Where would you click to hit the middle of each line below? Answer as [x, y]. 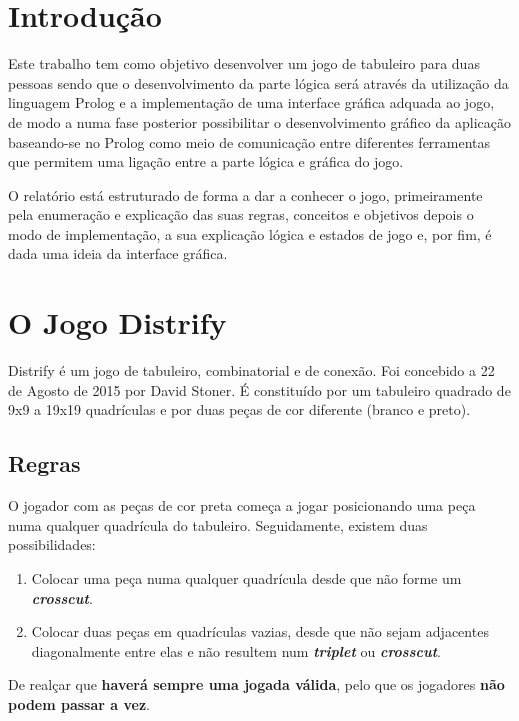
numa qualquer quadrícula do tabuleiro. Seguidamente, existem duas [218, 524]
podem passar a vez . [79, 703]
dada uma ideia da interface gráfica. [118, 253]
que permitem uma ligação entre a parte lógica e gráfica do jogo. [206, 161]
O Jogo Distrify [117, 322]
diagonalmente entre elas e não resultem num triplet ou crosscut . [236, 650]
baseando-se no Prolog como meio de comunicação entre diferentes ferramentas [249, 141]
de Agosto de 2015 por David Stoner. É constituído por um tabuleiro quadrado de [259, 389]
